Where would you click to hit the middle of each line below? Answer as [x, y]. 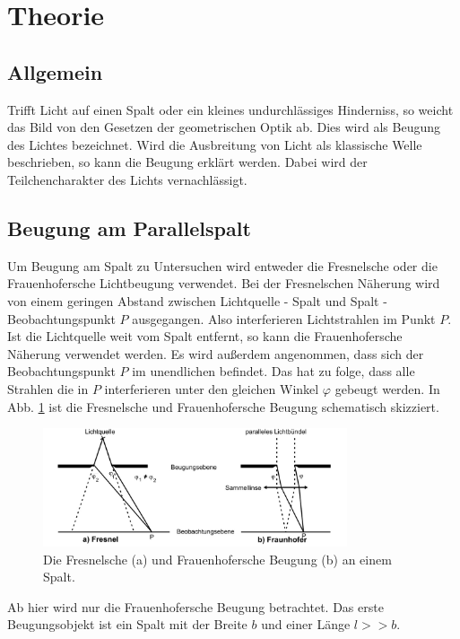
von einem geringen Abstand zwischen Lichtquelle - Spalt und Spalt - [197, 300]
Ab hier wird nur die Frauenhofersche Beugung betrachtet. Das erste [195, 606]
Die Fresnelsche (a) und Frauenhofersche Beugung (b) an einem [217, 559]
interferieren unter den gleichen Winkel [212, 388]
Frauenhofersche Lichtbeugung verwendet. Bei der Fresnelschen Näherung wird [224, 283]
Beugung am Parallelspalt [129, 228]
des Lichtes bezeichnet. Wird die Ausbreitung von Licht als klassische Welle [215, 144]
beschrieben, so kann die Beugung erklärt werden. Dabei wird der [187, 162]
